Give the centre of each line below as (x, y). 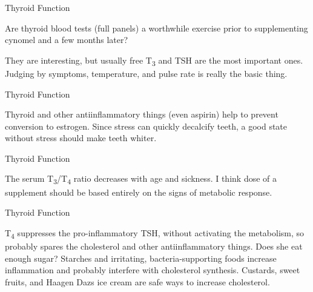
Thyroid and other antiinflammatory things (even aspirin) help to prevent (142, 114)
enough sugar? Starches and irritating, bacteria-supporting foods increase (141, 258)
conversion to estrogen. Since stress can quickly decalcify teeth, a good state (146, 126)
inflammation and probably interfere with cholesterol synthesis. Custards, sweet (153, 270)
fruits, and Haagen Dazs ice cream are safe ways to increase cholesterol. (137, 281)
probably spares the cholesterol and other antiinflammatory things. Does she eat (154, 246)
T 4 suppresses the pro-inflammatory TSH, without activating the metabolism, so (155, 233)
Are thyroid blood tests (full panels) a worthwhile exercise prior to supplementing (156, 28)
